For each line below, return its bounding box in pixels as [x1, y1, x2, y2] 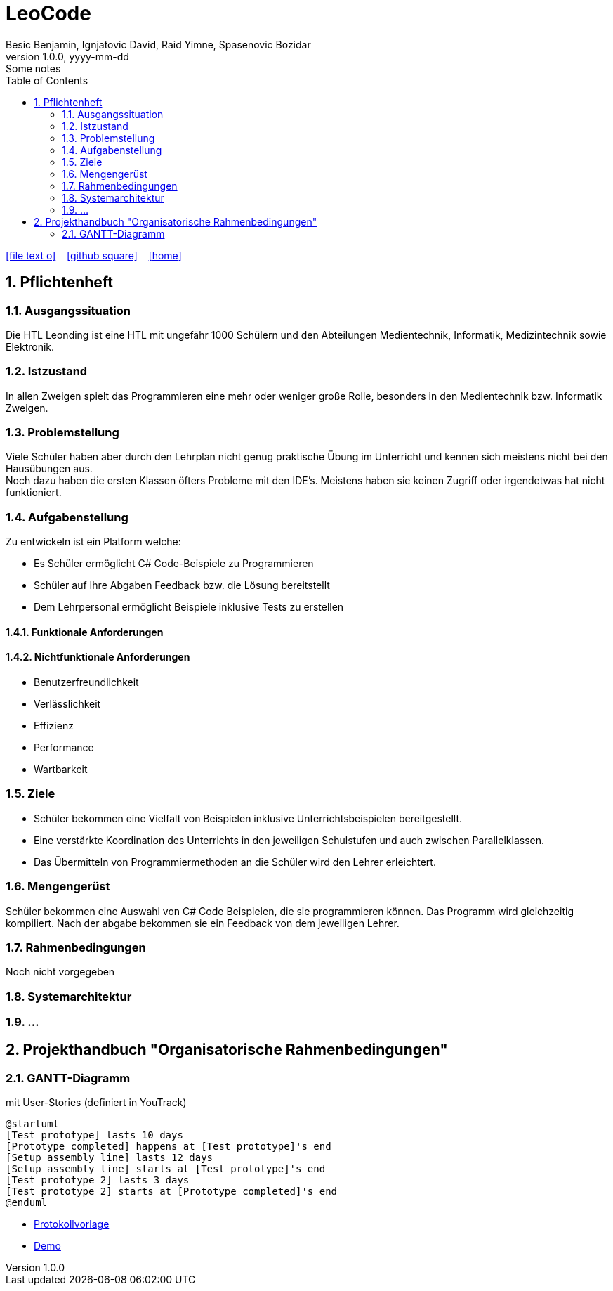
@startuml [6, 1118, 59, 1130]
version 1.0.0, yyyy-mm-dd [6, 50, 129, 63]
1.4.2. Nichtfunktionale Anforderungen [6, 651, 190, 663]
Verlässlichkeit [34, 698, 101, 711]
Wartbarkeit [34, 763, 88, 776]
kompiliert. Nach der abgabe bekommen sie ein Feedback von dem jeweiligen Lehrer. [6, 916, 400, 929]
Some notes [6, 62, 61, 74]
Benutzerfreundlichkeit [34, 676, 139, 689]
